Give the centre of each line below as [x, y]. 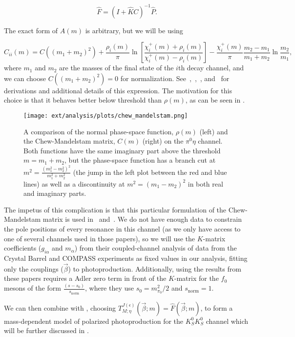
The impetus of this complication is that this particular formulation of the [115, 209]
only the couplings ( [34, 268]
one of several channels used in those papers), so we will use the [100, 238]
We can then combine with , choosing [60, 307]
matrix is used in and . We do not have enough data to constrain [142, 219]
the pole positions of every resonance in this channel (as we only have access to [122, 229]
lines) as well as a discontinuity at [74, 183]
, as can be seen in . [215, 100]
